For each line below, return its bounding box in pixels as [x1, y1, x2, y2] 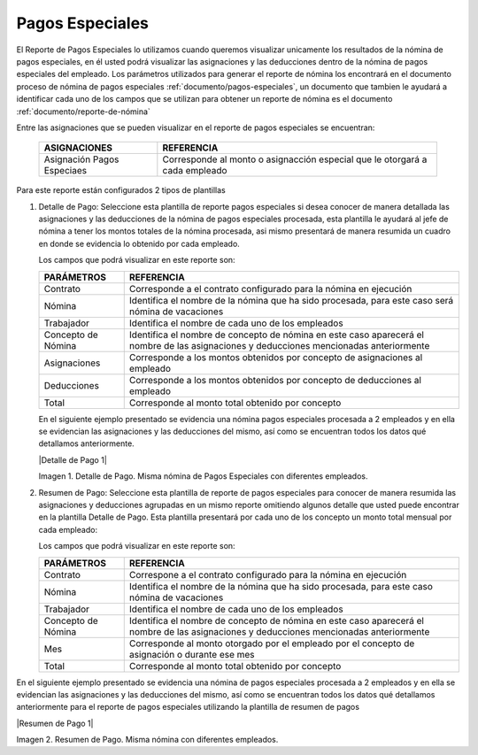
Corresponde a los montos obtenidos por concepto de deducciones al [128, 374, 422, 386]
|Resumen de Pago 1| [16, 718, 94, 728]
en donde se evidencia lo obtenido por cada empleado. [38, 238, 241, 249]
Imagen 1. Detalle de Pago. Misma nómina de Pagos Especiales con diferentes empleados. [38, 471, 368, 482]
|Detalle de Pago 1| [38, 454, 108, 465]
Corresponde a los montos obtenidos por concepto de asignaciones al [128, 351, 423, 363]
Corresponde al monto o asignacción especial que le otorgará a [162, 153, 428, 166]
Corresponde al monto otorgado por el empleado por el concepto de [128, 637, 415, 650]
